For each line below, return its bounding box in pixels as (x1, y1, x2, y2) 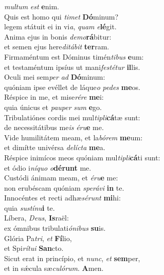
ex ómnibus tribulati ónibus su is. (4, 223, 106, 233)
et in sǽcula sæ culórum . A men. (4, 263, 104, 273)
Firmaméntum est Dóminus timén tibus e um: (4, 51, 144, 62)
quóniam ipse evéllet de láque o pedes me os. (4, 81, 140, 92)
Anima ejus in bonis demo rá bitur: (4, 31, 112, 42)
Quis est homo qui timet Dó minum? (4, 11, 119, 22)
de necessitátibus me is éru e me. (4, 122, 104, 133)
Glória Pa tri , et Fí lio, (4, 232, 72, 243)
